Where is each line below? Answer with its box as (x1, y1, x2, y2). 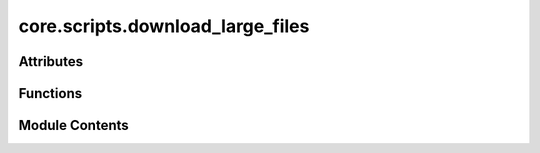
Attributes (18, 53, 84, 70)
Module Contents (18, 117, 129, 134)
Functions (18, 85, 83, 102)
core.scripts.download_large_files (18, 15, 310, 37)
